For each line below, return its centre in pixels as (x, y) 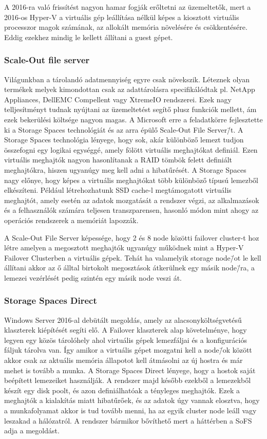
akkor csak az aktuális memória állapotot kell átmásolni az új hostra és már (123, 360)
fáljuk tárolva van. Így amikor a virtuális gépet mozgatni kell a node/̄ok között (128, 350)
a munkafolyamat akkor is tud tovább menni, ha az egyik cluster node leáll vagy (130, 410)
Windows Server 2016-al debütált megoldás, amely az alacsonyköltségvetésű (123, 319)
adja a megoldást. (32, 431)
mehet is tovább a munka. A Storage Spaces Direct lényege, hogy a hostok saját (130, 370)
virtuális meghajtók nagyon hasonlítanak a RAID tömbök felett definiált (118, 160)
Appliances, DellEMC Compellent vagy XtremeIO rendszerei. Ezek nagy (118, 99)
